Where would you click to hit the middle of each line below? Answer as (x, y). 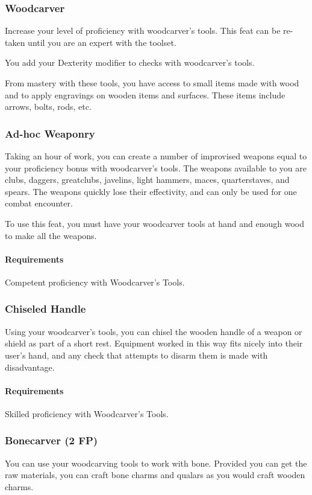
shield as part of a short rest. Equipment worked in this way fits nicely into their (154, 343)
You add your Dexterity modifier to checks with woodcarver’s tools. (130, 62)
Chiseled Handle (45, 309)
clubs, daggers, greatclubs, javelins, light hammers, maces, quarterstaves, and (147, 180)
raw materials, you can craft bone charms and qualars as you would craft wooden (155, 475)
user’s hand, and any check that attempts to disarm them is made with (136, 355)
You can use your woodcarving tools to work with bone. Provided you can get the (156, 463)
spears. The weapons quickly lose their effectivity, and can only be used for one (151, 191)
